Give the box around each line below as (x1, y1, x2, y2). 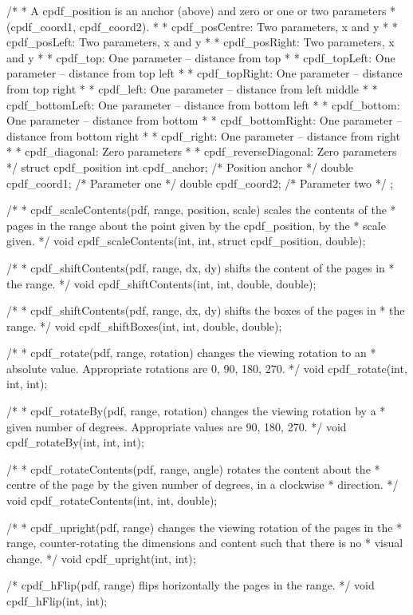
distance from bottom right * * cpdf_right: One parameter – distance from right (6, 127, 400, 144)
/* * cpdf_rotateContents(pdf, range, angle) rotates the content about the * (6, 460, 380, 477)
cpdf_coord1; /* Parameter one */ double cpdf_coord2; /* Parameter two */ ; (6, 174, 394, 191)
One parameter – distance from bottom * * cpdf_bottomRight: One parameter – (6, 112, 403, 129)
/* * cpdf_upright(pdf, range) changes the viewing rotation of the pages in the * (6, 518, 403, 535)
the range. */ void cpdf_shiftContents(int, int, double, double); (6, 275, 317, 292)
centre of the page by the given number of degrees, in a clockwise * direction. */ (6, 476, 399, 493)
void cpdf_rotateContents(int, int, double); (6, 492, 218, 509)
